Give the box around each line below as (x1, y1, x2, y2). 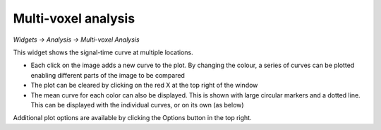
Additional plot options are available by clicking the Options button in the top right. (13, 114, 252, 122)
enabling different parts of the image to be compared (30, 71, 185, 79)
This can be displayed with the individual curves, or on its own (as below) (30, 100, 244, 109)
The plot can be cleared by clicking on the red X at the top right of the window (30, 81, 258, 90)
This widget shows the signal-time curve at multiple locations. (13, 48, 193, 57)
